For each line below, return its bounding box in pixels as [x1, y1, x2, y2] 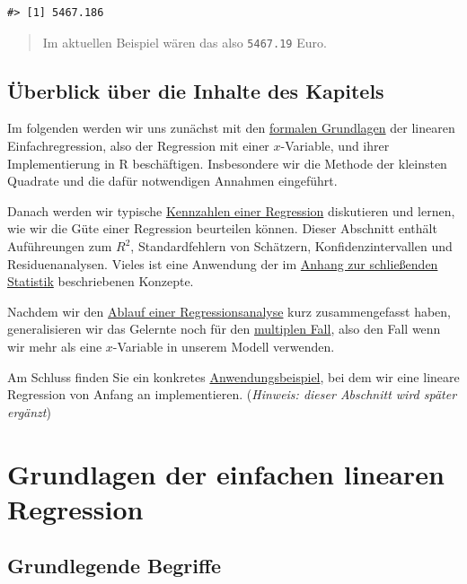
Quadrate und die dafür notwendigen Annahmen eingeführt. [7, 171, 338, 190]
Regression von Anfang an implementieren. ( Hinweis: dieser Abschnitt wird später [7, 385, 457, 404]
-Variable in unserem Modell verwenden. [112, 336, 335, 355]
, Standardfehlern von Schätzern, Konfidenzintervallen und [130, 237, 453, 256]
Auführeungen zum [7, 237, 112, 256]
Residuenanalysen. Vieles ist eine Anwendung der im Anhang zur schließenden [7, 254, 438, 273]
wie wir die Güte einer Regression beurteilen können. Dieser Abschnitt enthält [7, 219, 437, 238]
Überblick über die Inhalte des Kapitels [7, 76, 384, 104]
